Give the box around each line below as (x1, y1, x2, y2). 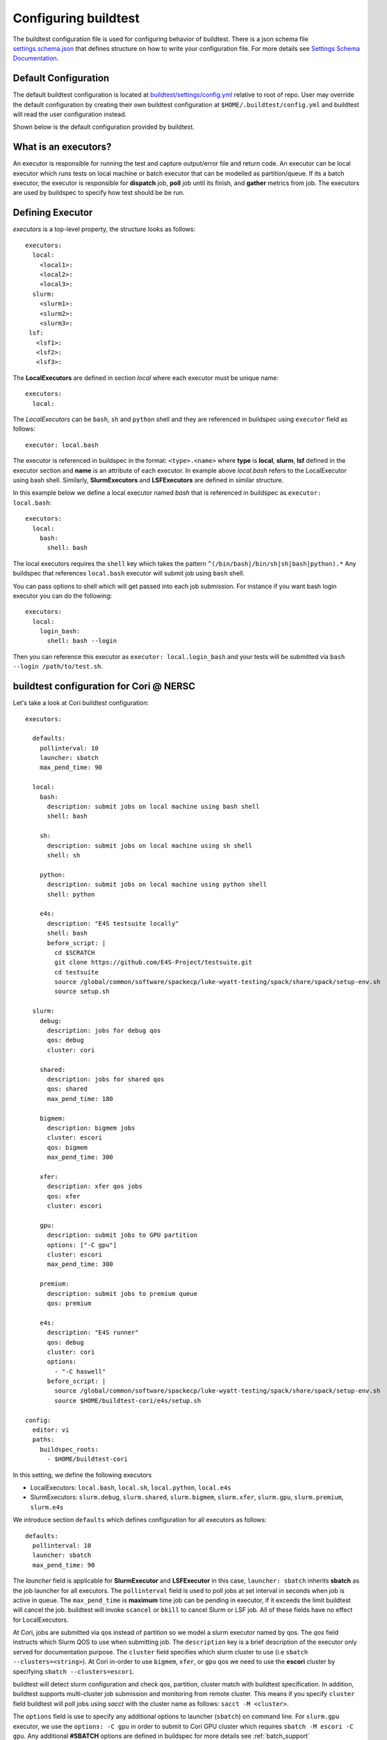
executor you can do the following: (13, 592, 113, 600)
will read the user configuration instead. (13, 110, 127, 118)
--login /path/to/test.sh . (13, 662, 104, 671)
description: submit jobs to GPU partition (47, 1231, 198, 1239)
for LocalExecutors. (13, 1615, 69, 1624)
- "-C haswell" (54, 1368, 106, 1375)
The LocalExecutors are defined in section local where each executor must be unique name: (13, 373, 279, 382)
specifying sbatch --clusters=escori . (13, 1667, 135, 1675)
